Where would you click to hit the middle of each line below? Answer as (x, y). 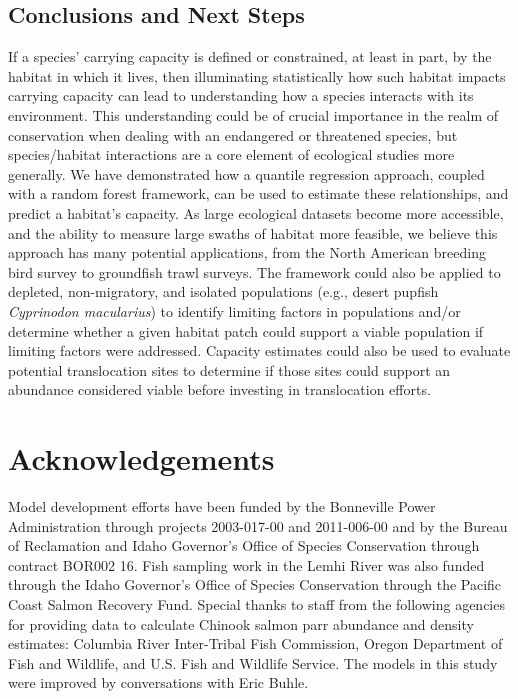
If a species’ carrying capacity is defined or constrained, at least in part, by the (250, 56)
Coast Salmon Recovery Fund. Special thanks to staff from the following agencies (256, 603)
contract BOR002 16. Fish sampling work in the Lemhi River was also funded (246, 564)
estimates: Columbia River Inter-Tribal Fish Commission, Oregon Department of (255, 643)
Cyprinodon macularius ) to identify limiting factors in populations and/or (234, 310)
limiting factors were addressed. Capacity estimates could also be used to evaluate (259, 350)
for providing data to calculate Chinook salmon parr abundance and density (241, 623)
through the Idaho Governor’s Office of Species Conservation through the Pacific (255, 584)
